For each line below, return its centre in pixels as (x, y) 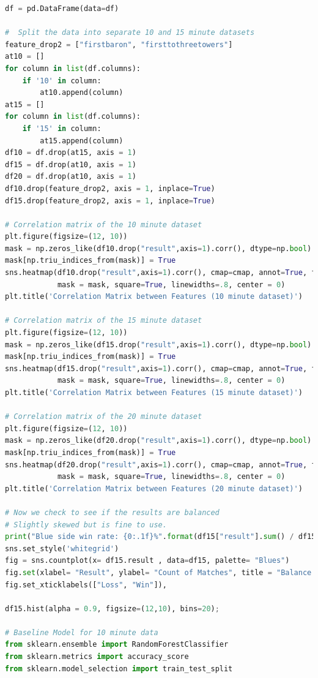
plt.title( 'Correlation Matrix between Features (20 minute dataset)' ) (154, 488)
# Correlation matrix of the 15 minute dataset (104, 321)
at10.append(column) (82, 93)
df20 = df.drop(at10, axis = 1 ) (71, 177)
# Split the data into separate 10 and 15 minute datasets (130, 33)
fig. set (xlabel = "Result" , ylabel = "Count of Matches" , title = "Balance (158, 572)
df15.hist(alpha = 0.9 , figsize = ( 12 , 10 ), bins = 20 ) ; (112, 608)
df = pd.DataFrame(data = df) (62, 9)
